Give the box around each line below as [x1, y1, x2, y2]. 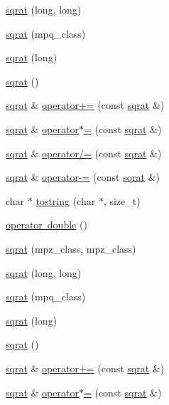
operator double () [6, 217, 87, 232]
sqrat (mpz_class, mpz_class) [6, 241, 136, 256]
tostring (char [36, 193, 96, 208]
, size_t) [103, 193, 141, 208]
